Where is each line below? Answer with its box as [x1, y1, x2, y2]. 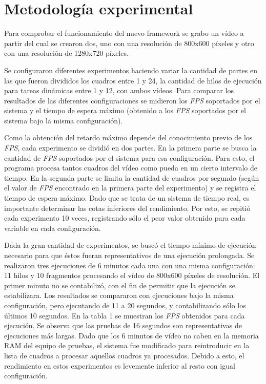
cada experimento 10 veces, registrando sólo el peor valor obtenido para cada [4, 212, 245, 223]
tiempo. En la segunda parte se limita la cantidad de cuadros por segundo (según [4, 172, 259, 183]
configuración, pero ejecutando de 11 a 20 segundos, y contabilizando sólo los [4, 300, 246, 310]
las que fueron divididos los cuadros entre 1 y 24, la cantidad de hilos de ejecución [4, 75, 262, 86]
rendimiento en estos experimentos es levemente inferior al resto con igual [4, 360, 235, 371]
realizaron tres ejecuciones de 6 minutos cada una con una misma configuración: [4, 260, 255, 270]
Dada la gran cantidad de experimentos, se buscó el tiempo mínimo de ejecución [4, 240, 256, 250]
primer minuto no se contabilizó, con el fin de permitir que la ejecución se [4, 280, 236, 290]
